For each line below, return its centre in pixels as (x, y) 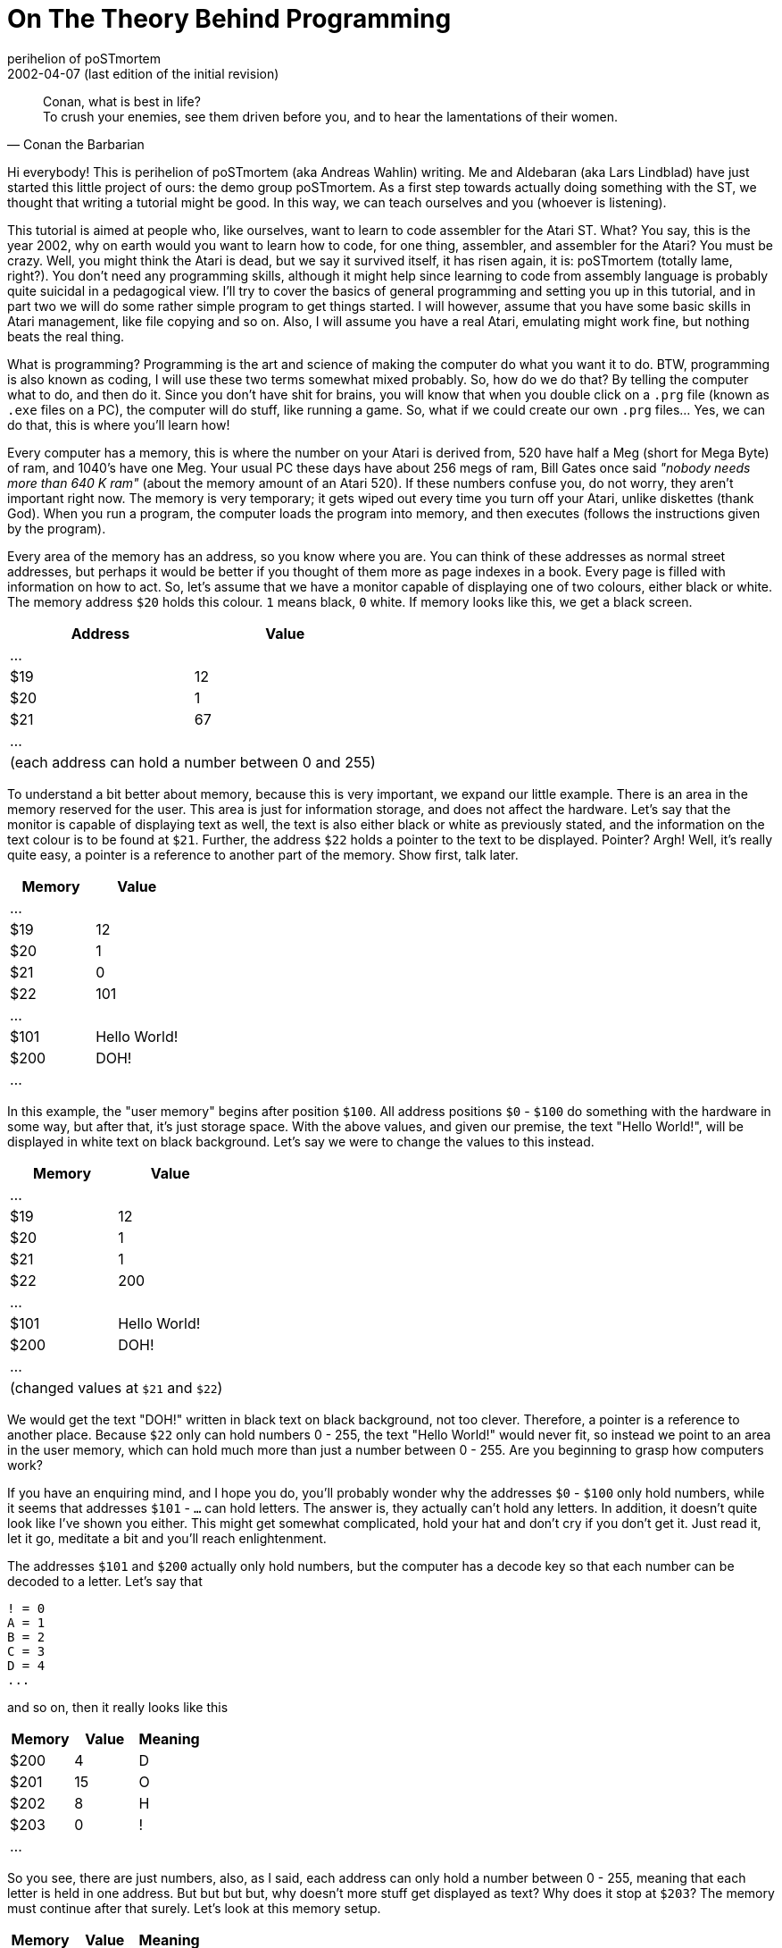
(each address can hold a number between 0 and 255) (193, 762)
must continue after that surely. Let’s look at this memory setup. (194, 1908)
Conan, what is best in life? (122, 101)
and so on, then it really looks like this (118, 1707)
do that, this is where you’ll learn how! (119, 424)
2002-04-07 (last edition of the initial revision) (143, 73)
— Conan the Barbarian (76, 144)
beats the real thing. (66, 336)
